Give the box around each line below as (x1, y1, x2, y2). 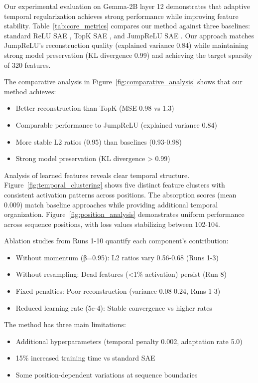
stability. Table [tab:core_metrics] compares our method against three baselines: (4, 20, 250, 31)
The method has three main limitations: (4, 319, 126, 330)
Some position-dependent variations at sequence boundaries (15, 370, 198, 380)
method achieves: (4, 86, 56, 96)
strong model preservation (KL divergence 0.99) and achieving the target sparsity (4, 49, 253, 60)
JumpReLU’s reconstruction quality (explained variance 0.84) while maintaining (4, 40, 249, 50)
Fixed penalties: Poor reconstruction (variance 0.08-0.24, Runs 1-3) (15, 286, 221, 296)
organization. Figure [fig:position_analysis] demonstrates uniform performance (4, 209, 245, 219)
